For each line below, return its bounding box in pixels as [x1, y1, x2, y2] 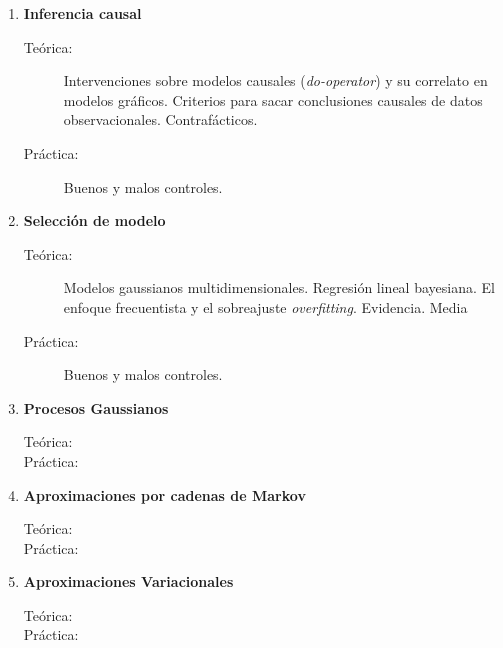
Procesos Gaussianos [23, 397, 169, 418]
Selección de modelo [23, 210, 166, 231]
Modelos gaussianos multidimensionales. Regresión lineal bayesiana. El [63, 277, 495, 298]
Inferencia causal [23, 3, 142, 23]
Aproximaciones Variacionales [23, 571, 234, 592]
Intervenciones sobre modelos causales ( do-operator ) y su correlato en [63, 70, 488, 91]
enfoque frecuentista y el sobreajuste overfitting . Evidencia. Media [63, 296, 468, 317]
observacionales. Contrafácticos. [63, 109, 258, 130]
